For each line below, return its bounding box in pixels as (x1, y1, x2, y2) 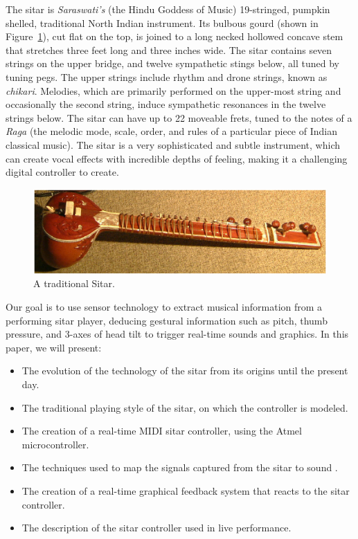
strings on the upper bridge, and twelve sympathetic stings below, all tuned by (6, 56, 339, 71)
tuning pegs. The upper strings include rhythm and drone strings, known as (6, 69, 328, 84)
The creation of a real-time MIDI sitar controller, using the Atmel (21, 423, 302, 438)
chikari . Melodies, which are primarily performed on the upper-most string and (6, 83, 341, 98)
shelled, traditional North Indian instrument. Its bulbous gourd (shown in (6, 15, 319, 30)
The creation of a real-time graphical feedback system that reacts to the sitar (21, 483, 350, 497)
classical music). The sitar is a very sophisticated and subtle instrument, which (6, 137, 340, 152)
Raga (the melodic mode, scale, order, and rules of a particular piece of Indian (6, 124, 337, 138)
